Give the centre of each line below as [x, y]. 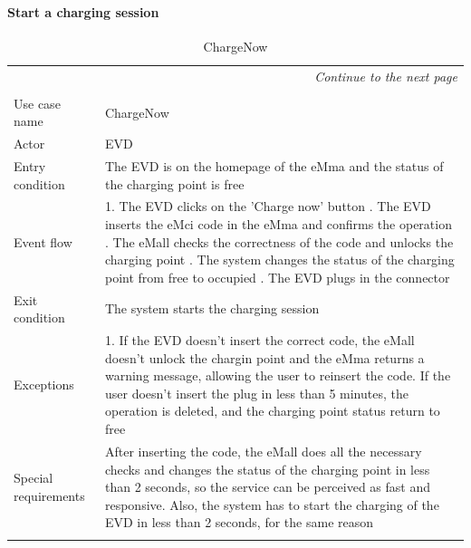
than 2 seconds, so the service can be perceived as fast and [268, 487]
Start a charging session [83, 11]
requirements [49, 495]
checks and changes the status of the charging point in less [267, 469]
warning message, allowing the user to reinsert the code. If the [278, 375]
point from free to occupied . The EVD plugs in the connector [277, 277]
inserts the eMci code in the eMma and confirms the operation [278, 224]
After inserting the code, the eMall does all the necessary [263, 451]
